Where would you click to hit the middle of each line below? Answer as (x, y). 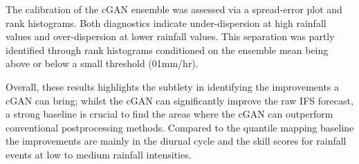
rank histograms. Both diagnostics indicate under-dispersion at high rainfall (166, 22)
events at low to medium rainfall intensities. (99, 154)
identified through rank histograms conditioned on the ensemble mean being (167, 49)
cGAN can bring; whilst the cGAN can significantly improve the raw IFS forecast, (179, 100)
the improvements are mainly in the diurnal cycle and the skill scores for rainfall (176, 141)
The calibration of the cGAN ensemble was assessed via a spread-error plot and (174, 9)
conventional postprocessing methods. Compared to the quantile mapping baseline (180, 127)
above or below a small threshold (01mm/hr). (102, 63)
